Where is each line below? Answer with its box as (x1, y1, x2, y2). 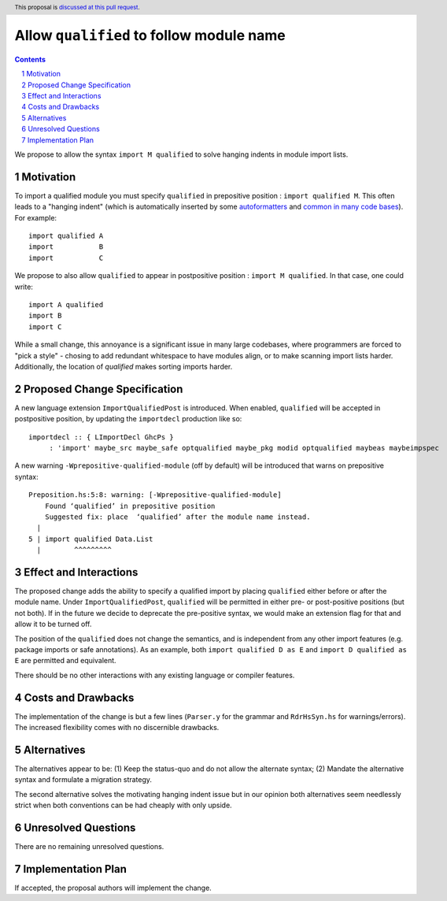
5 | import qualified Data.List (28, 534, 153, 543)
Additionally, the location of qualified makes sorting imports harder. (14, 362, 233, 371)
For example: (14, 213, 57, 222)
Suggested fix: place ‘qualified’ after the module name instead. (44, 513, 311, 521)
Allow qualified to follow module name (14, 27, 286, 45)
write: (14, 282, 33, 291)
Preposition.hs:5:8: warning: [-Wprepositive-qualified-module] (28, 491, 283, 499)
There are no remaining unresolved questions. (14, 842, 164, 851)
